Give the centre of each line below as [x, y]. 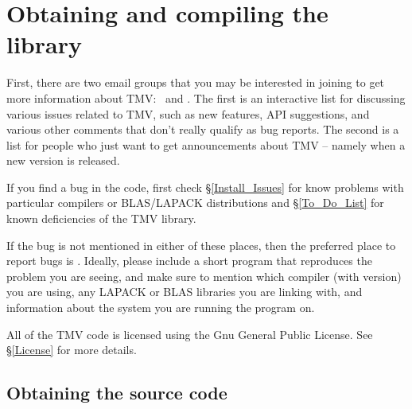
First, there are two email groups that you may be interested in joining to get [196, 82]
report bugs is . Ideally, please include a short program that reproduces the [189, 261]
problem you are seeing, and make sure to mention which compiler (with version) [204, 276]
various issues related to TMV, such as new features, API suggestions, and [188, 113]
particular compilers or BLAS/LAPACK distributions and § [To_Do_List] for [195, 203]
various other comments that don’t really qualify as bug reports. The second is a [203, 129]
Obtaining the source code [117, 393]
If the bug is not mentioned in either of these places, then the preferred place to [201, 245]
